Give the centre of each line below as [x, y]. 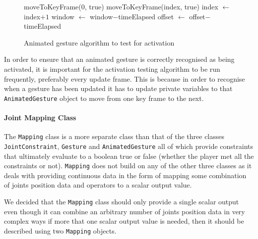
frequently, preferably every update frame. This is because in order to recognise [125, 78]
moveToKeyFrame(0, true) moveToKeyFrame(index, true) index [121, 6]
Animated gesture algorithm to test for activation [99, 42]
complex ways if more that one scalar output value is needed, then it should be [124, 221]
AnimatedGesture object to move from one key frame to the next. [104, 98]
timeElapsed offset [146, 16]
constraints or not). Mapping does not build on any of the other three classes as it [128, 166]
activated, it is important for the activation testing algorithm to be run [112, 69]
